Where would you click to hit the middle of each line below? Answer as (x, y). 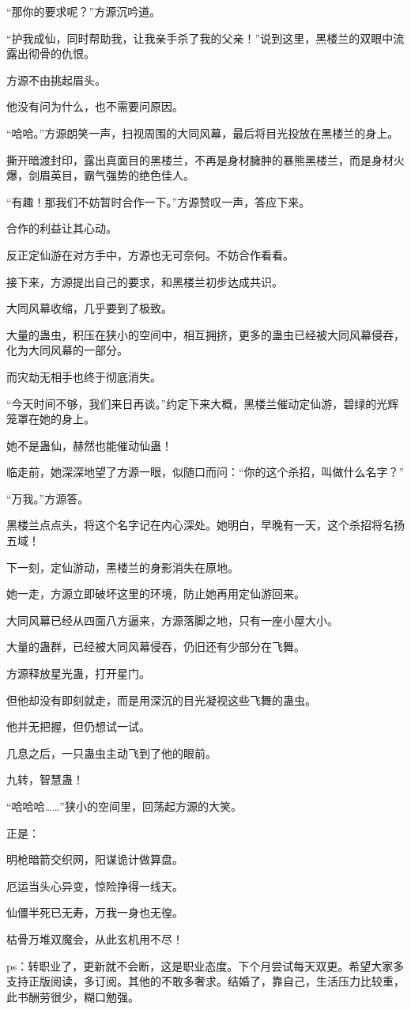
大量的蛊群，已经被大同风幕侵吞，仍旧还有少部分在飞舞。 (156, 647)
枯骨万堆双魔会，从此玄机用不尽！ (95, 938)
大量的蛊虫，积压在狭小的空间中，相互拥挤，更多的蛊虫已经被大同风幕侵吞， (205, 334)
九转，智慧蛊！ (45, 779)
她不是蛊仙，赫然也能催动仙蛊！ (89, 445)
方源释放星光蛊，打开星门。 (78, 673)
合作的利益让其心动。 (62, 228)
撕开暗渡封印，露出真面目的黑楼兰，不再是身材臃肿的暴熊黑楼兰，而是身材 (200, 159)
